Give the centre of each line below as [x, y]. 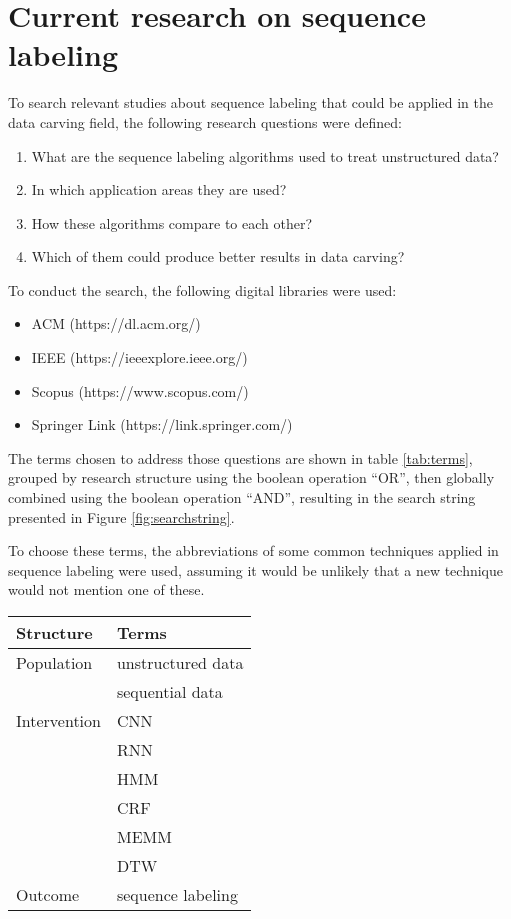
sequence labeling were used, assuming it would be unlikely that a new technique [255, 569]
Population [54, 662]
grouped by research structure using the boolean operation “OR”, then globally [251, 477]
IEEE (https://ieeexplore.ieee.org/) [139, 357]
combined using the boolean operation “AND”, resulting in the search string [242, 497]
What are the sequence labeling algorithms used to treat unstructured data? [265, 155]
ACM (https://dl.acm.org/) [116, 323]
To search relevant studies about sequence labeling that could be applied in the [250, 102]
